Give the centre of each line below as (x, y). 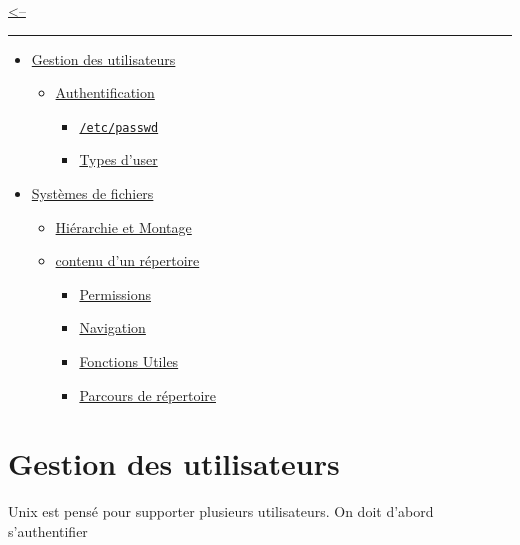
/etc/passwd (119, 127)
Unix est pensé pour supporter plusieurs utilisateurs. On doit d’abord (221, 511)
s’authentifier (48, 530)
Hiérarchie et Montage (123, 226)
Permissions (115, 293)
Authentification (105, 92)
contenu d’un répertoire (127, 260)
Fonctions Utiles (129, 361)
